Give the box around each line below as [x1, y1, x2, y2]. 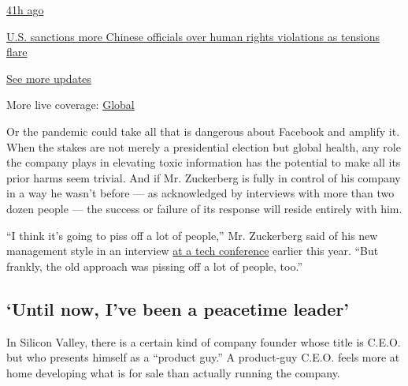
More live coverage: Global [6, 96, 135, 113]
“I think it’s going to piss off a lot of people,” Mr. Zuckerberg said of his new [6, 227, 378, 243]
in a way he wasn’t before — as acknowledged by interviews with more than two [6, 185, 395, 201]
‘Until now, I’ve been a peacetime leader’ [6, 296, 350, 320]
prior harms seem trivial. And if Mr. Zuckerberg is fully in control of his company [6, 169, 401, 186]
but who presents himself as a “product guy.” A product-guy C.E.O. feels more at [6, 349, 400, 365]
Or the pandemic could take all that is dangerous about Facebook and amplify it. [6, 122, 400, 139]
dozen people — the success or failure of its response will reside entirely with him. [6, 200, 402, 216]
